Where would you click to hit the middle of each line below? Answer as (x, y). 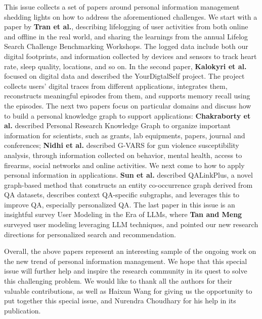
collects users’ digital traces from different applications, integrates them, (116, 86)
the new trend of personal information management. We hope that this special (126, 261)
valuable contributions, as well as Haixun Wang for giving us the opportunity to (128, 290)
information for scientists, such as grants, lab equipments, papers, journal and (125, 135)
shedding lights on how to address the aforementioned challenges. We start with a (131, 16)
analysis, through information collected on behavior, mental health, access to (123, 155)
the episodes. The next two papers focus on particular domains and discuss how (128, 105)
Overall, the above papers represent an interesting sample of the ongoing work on (130, 251)
